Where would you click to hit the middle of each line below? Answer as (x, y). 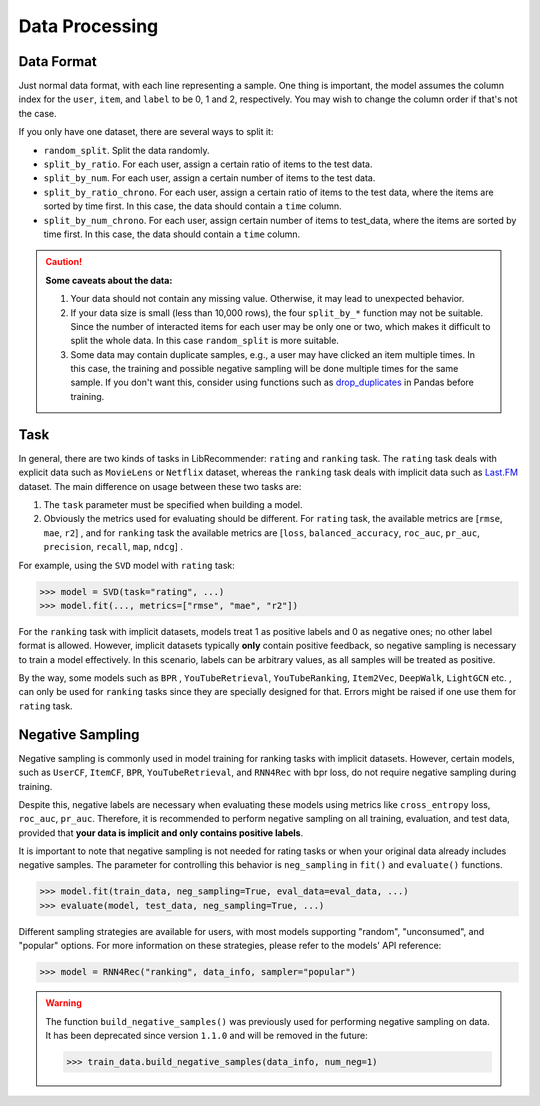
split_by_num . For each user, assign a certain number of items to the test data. (209, 178)
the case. (37, 113)
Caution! (64, 262)
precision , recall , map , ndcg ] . (113, 547)
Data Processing (88, 26)
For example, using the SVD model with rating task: (126, 565)
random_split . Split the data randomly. (126, 150)
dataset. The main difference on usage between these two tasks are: (160, 486)
